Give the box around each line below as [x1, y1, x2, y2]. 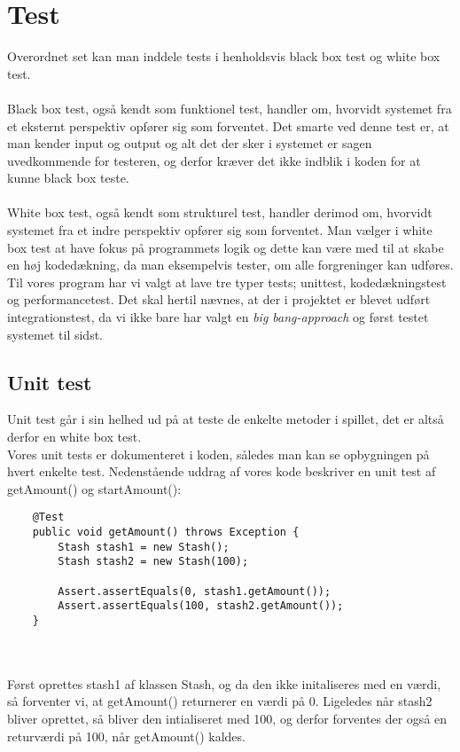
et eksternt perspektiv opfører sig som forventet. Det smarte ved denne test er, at [7, 116, 449, 135]
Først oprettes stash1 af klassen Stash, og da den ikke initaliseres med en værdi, [7, 674, 441, 693]
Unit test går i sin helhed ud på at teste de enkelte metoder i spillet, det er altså [7, 410, 444, 428]
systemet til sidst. [7, 325, 104, 343]
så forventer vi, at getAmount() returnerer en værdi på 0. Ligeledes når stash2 [7, 692, 433, 710]
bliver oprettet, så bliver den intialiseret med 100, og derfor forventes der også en [7, 709, 448, 728]
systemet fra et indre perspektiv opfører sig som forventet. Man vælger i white [7, 221, 433, 239]
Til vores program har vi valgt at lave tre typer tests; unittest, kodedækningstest [7, 272, 447, 291]
